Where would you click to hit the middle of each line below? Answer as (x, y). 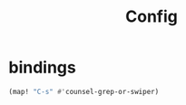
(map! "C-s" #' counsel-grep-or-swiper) (84, 91)
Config (152, 17)
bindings (42, 67)
